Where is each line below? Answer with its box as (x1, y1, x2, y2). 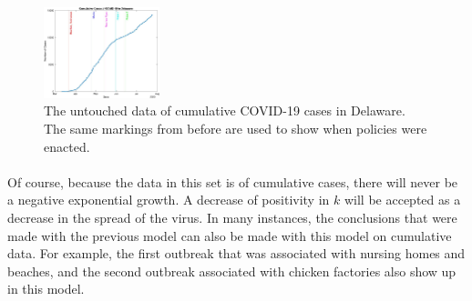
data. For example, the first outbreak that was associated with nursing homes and (7, 244, 466, 263)
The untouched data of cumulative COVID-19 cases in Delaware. (44, 101, 405, 120)
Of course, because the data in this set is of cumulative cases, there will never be (7, 172, 458, 191)
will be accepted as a (344, 190, 461, 209)
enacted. (44, 136, 90, 156)
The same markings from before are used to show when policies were (44, 119, 427, 138)
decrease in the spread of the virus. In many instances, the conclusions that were (7, 208, 457, 227)
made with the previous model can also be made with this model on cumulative (7, 226, 452, 245)
